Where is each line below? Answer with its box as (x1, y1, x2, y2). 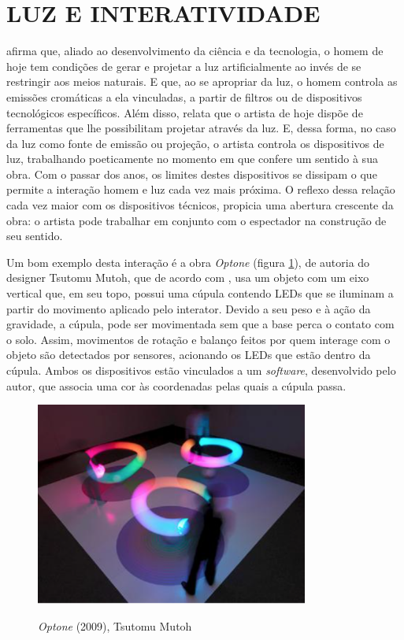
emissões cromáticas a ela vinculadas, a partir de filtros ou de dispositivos (6, 88, 362, 105)
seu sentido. (6, 228, 63, 244)
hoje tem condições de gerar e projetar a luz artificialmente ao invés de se (6, 57, 361, 74)
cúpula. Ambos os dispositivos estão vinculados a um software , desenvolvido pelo (6, 362, 396, 378)
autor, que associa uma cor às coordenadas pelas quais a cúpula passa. (6, 377, 347, 394)
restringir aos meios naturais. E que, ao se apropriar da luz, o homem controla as (6, 73, 398, 90)
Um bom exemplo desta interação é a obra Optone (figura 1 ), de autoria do (6, 253, 370, 270)
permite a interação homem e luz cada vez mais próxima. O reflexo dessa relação (6, 181, 395, 198)
